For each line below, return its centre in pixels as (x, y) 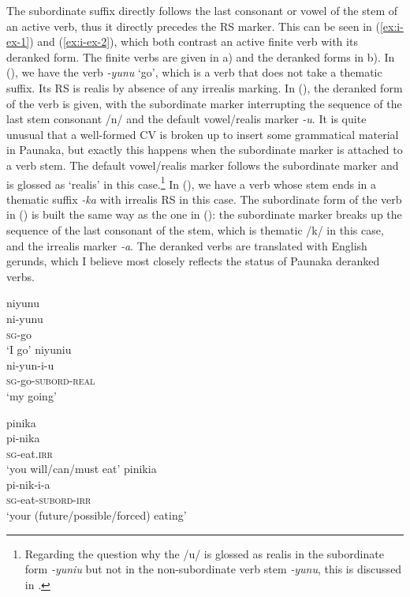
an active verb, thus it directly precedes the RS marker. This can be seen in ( (193, 26)
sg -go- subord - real (51, 380)
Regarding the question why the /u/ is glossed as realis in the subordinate (204, 553)
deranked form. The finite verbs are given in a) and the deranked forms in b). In (201, 56)
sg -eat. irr (30, 453)
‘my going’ (32, 395)
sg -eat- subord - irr (49, 499)
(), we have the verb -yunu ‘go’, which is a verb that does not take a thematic (194, 72)
